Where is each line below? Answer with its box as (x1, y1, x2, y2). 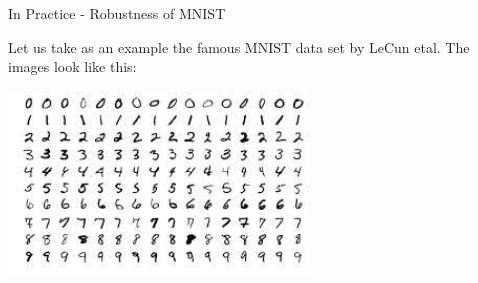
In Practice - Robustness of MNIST (8, 3, 226, 23)
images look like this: (8, 56, 137, 77)
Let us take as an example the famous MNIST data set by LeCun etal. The (8, 36, 470, 57)
